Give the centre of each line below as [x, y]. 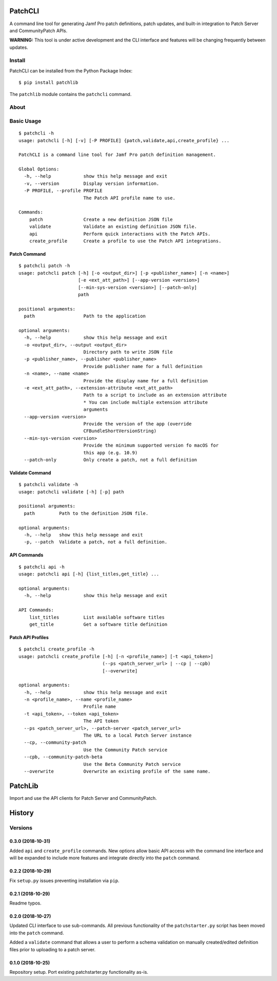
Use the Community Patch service [125, 750]
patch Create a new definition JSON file [101, 219]
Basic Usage [25, 121]
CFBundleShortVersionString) [120, 431]
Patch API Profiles [29, 637]
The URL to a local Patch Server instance [137, 736]
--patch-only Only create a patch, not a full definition [111, 460]
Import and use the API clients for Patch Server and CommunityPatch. [83, 798]
